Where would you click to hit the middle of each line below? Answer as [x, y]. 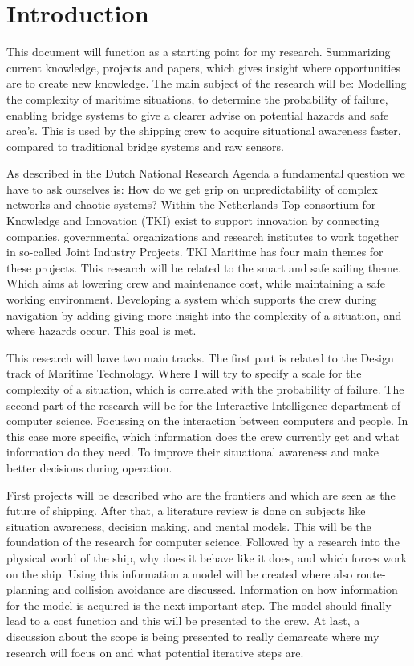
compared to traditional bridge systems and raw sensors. [145, 146]
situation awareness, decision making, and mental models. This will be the [189, 526]
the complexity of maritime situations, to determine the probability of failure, [197, 98]
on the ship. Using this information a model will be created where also [180, 573]
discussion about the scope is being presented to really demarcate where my [193, 636]
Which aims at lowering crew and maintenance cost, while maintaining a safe [196, 283]
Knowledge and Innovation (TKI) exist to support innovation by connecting [193, 221]
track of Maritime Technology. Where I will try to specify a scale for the [184, 373]
